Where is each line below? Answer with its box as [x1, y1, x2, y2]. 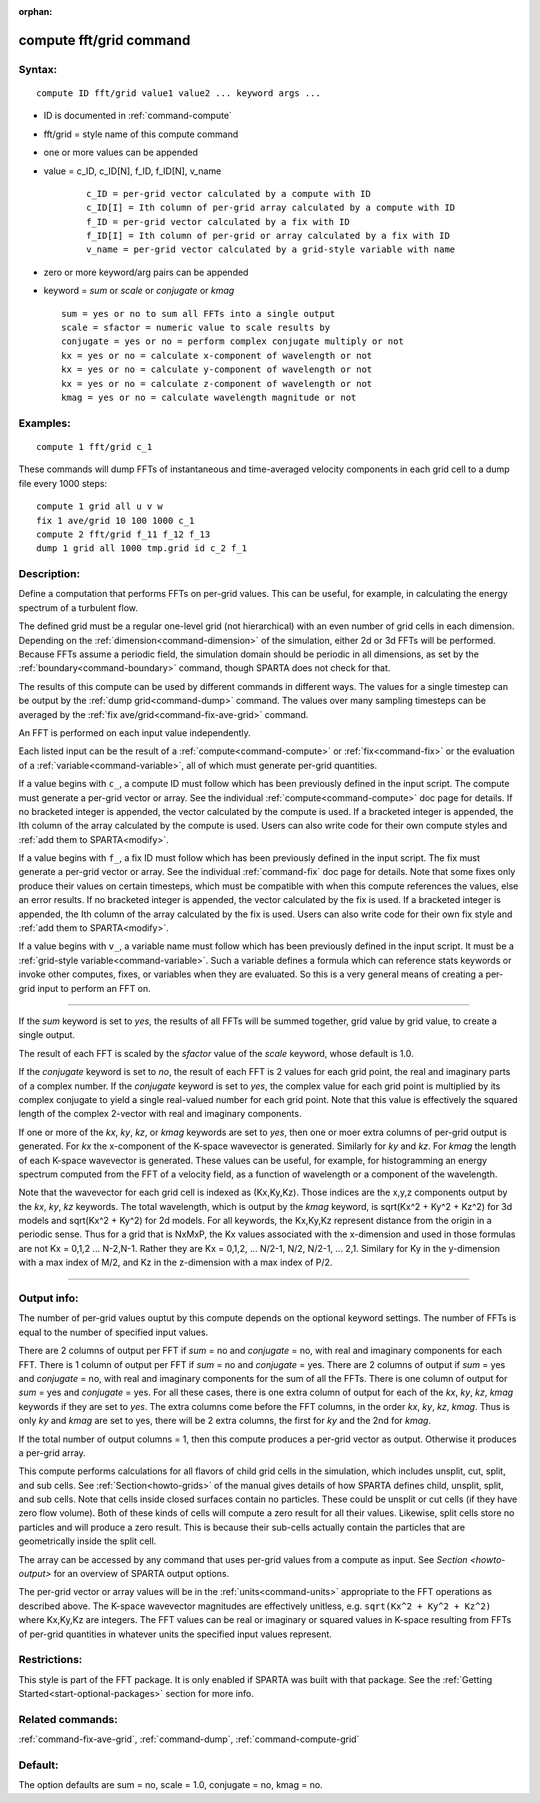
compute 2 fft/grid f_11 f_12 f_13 [36, 528, 211, 540]
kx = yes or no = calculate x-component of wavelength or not [61, 350, 373, 361]
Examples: [18, 416, 71, 430]
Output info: [18, 1291, 79, 1305]
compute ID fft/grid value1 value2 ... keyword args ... [36, 87, 322, 99]
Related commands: [18, 1712, 119, 1726]
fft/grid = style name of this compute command [43, 128, 239, 140]
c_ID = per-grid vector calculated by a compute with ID [86, 188, 372, 199]
